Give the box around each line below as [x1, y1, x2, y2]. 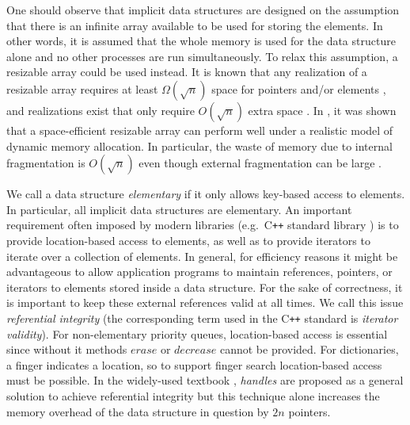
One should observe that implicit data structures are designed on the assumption [6, 2, 400, 17]
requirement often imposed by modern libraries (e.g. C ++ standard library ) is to [6, 216, 399, 233]
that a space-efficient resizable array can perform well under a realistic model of [6, 121, 393, 138]
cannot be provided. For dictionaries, [219, 341, 399, 358]
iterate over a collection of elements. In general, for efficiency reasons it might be [6, 247, 398, 264]
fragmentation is [6, 155, 85, 171]
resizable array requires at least [6, 80, 158, 97]
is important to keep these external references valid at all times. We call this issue [6, 294, 404, 311]
